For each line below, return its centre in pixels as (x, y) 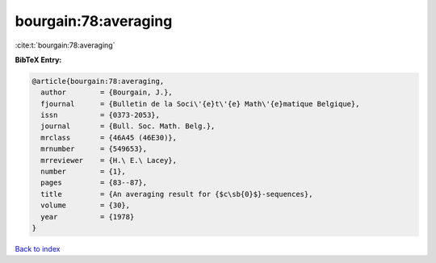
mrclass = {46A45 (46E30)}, (109, 138)
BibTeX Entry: (38, 60)
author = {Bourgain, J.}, (107, 92)
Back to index (38, 248)
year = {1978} (88, 217)
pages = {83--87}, (94, 183)
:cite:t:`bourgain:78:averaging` (65, 45)
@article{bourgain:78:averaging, (98, 81)
